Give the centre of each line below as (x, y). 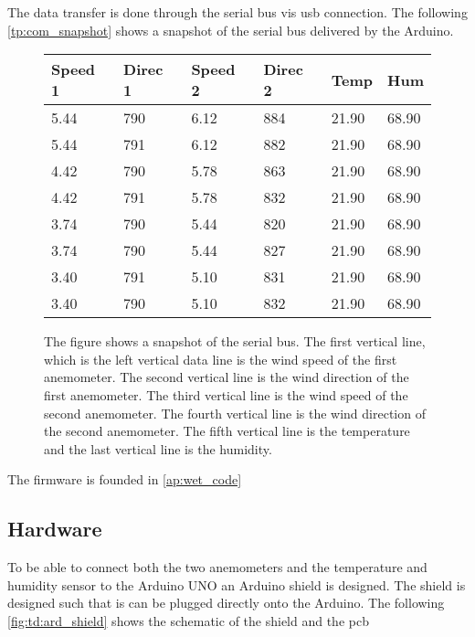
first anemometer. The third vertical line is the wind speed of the (226, 394)
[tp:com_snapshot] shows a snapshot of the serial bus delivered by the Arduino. (231, 30)
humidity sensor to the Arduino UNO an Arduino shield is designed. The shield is (237, 584)
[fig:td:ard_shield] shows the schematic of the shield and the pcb (188, 620)
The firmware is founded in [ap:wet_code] (125, 479)
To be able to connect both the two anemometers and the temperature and (217, 567)
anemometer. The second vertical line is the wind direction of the (227, 377)
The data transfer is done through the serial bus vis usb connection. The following (237, 12)
